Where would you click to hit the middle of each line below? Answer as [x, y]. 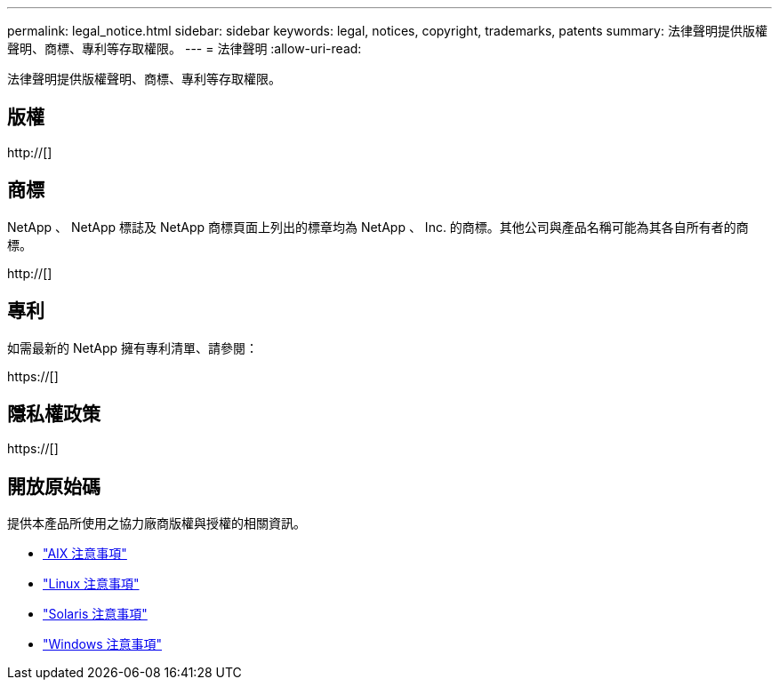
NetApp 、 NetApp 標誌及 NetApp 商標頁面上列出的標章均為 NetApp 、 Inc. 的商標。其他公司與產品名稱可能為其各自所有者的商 [378, 227]
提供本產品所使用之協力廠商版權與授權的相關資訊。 [157, 523]
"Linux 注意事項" [91, 584]
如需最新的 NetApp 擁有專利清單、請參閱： [133, 347]
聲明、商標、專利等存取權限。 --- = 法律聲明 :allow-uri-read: [185, 48]
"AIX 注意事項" [85, 554]
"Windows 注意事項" [102, 644]
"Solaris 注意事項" [95, 614]
